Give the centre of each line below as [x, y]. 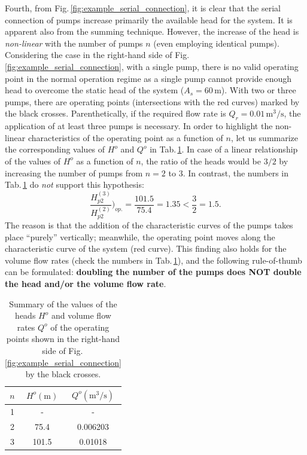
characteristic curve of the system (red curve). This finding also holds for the [146, 248]
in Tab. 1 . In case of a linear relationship [224, 149]
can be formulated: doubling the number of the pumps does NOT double [153, 272]
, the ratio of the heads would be [201, 161]
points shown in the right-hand [63, 339]
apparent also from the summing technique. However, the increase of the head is [152, 31]
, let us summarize [265, 137]
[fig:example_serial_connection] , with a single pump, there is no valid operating [152, 66]
